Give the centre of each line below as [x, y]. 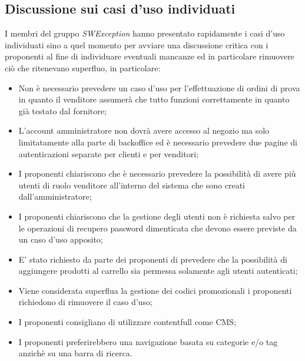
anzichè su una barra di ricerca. [75, 353]
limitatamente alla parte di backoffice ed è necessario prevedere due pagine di [158, 142]
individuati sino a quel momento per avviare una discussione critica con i [137, 44]
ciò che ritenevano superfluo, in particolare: [83, 67]
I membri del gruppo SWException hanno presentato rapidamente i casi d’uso [145, 33]
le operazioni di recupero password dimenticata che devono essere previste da [158, 228]
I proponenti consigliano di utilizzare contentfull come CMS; [127, 322]
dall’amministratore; [55, 196]
